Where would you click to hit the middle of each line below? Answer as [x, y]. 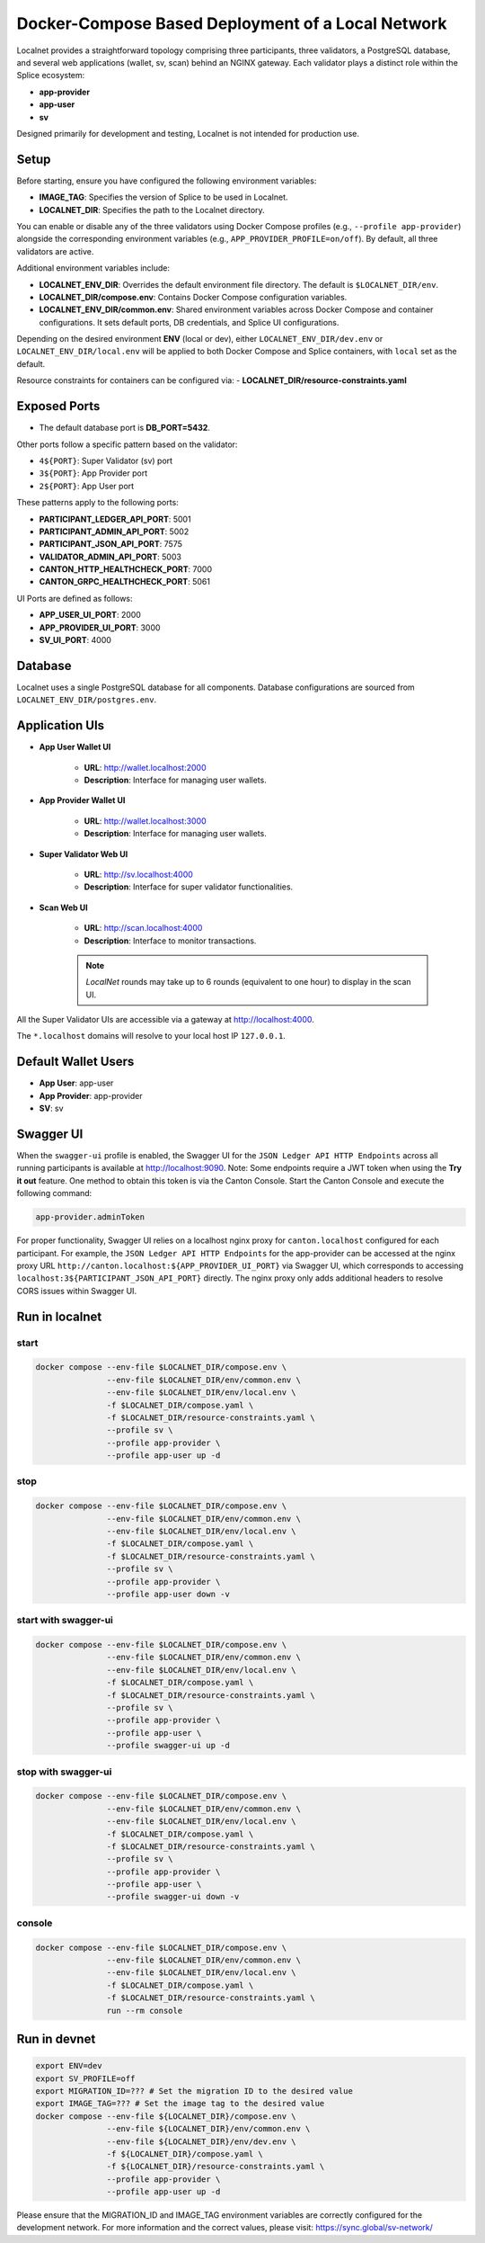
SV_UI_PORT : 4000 [75, 640]
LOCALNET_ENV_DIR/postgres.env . [87, 700]
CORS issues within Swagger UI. [77, 1291]
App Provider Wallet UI [82, 800]
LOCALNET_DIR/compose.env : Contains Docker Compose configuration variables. [193, 297]
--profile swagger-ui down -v [173, 1897]
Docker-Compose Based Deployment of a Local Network [232, 23]
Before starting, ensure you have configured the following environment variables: [167, 181]
